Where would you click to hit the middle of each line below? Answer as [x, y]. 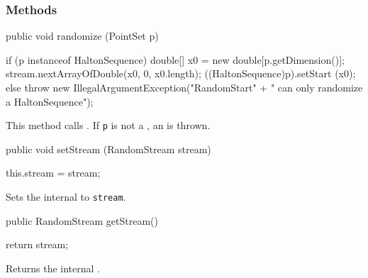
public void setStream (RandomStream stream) [108, 149]
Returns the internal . [53, 268]
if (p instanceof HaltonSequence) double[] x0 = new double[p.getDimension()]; [175, 59]
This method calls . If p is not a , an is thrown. [108, 125]
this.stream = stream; [53, 173]
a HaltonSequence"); [50, 101]
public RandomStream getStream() [82, 220]
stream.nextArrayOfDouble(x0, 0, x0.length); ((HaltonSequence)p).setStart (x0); [181, 73]
